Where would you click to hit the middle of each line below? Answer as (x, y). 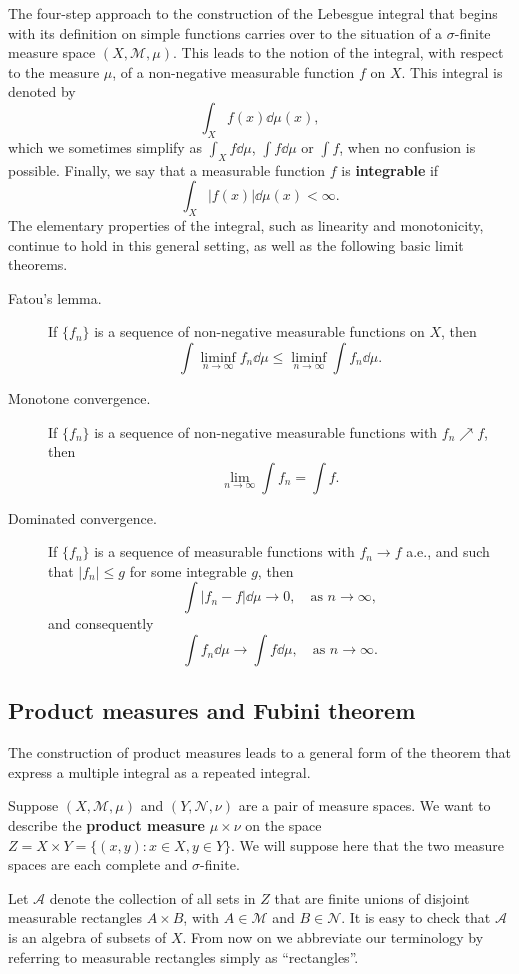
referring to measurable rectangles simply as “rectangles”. (183, 956)
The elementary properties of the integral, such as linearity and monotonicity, (246, 224)
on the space (283, 825)
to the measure (54, 71)
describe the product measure (106, 825)
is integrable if (390, 169)
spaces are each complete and (98, 864)
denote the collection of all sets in (152, 897)
